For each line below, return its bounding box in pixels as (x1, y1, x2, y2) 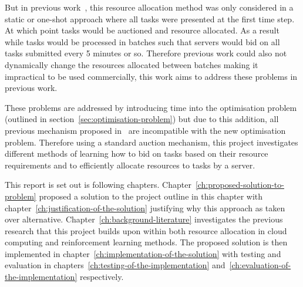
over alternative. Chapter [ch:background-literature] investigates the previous (5, 213, 283, 225)
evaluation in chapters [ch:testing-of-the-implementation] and (5, 259, 225, 271)
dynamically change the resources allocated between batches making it (5, 58, 258, 70)
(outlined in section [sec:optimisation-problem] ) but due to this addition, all (5, 113, 279, 125)
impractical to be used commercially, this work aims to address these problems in (5, 70, 298, 82)
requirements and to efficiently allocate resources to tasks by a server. (5, 158, 255, 171)
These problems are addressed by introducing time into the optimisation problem (5, 101, 297, 113)
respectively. (79, 271, 124, 283)
